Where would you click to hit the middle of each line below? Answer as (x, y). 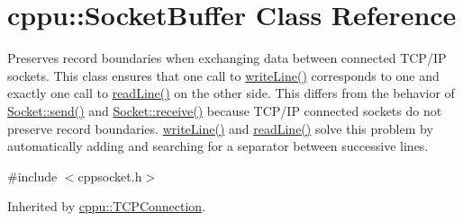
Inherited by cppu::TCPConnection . (107, 206)
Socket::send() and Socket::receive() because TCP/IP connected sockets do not (225, 110)
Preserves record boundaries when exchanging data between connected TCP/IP (227, 58)
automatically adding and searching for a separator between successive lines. (218, 146)
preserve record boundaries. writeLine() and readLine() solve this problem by (220, 128)
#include (32, 176)
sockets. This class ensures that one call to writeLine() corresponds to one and (223, 75)
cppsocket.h (110, 176)
